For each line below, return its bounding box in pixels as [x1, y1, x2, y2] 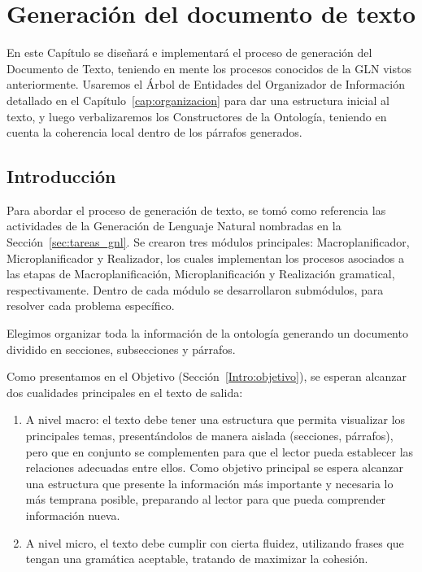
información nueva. [25, 506, 120, 523]
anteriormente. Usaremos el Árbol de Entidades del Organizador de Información [7, 76, 405, 93]
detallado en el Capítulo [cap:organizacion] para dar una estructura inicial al [7, 91, 389, 108]
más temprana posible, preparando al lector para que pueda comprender [25, 491, 386, 508]
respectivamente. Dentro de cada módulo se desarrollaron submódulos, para [7, 281, 384, 298]
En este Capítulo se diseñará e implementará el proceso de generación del [7, 44, 372, 61]
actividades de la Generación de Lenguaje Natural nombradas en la [7, 217, 342, 234]
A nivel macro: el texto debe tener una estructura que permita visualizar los [25, 411, 406, 428]
